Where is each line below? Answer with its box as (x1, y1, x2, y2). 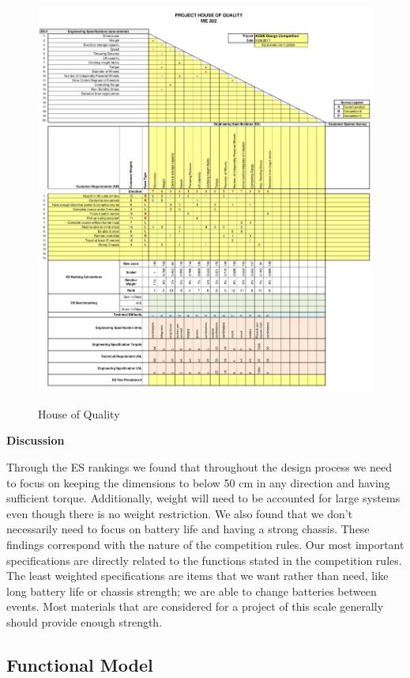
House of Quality (38, 405, 120, 422)
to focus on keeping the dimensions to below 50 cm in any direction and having (6, 474, 390, 491)
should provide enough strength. (6, 614, 163, 630)
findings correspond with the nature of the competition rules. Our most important (6, 536, 404, 553)
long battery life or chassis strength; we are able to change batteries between (6, 582, 377, 599)
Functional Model (6, 652, 153, 676)
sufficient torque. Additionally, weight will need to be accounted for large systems (6, 490, 401, 506)
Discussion (6, 432, 65, 449)
